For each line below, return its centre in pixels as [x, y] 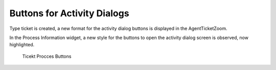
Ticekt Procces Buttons [47, 56]
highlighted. [22, 45]
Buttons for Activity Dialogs [70, 13]
